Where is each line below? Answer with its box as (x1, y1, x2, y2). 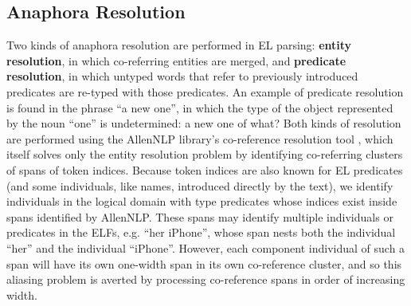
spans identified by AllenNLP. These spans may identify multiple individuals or (6, 208, 393, 225)
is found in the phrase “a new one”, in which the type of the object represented (6, 99, 393, 116)
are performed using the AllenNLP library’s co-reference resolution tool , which (6, 130, 393, 147)
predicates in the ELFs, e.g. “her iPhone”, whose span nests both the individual (6, 224, 396, 241)
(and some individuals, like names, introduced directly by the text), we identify (6, 177, 393, 194)
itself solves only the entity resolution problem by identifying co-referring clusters (6, 146, 403, 163)
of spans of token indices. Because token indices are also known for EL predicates (6, 161, 403, 178)
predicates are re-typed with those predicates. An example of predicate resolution (6, 83, 404, 100)
